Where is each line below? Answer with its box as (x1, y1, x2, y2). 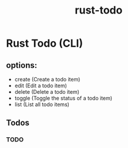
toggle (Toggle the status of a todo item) (14, 95, 113, 101)
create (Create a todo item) (14, 76, 80, 83)
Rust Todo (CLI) (6, 37, 83, 50)
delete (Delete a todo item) (14, 88, 80, 95)
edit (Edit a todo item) (14, 82, 68, 89)
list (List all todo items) (14, 101, 69, 108)
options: (6, 60, 38, 70)
